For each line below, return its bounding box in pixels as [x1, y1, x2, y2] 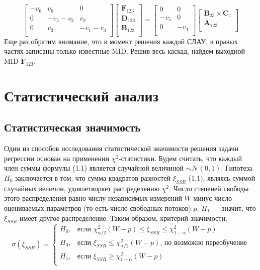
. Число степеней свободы [169, 183, 249, 193]
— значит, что [212, 202, 256, 213]
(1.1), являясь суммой [188, 172, 255, 183]
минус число [193, 193, 232, 203]
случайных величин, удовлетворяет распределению [4, 183, 160, 193]
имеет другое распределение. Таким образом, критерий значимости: [20, 212, 227, 223]
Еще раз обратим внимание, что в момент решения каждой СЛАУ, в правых [4, 36, 238, 46]
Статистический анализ [4, 85, 159, 105]
